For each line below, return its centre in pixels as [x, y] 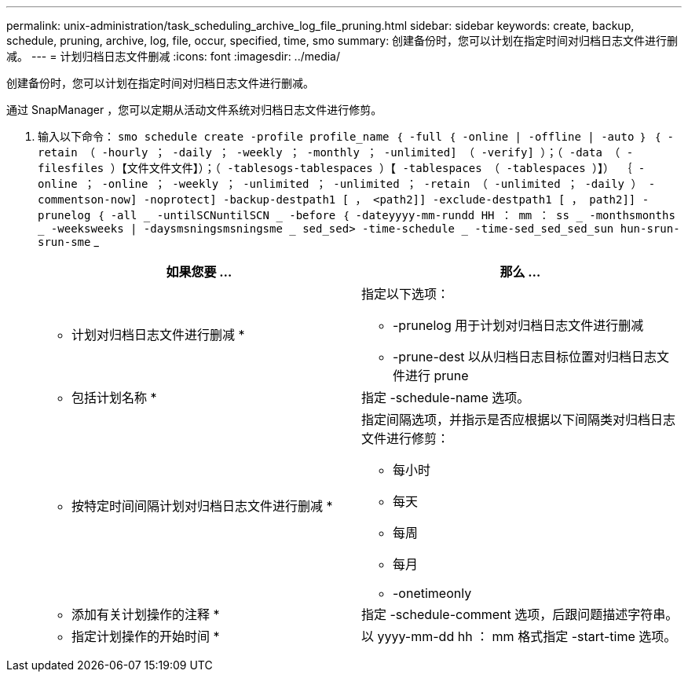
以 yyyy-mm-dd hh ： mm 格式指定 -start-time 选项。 [519, 636]
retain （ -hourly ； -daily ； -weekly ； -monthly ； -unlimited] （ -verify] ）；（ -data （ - [336, 152]
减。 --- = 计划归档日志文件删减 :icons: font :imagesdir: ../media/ [174, 56]
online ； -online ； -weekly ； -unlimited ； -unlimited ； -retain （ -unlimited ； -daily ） [340, 184]
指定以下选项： [406, 294]
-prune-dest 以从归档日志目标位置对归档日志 [525, 357]
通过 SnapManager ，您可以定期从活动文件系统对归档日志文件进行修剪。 [194, 110]
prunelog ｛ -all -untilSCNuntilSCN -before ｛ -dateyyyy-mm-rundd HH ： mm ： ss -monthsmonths [357, 215]
